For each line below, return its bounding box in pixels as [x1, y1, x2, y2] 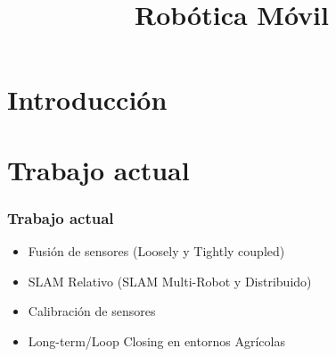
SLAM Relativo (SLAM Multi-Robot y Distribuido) [28, 271, 312, 290]
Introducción [7, 81, 168, 118]
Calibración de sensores [28, 302, 156, 320]
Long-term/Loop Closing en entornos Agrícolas [28, 331, 285, 350]
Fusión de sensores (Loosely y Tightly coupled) [28, 242, 285, 261]
